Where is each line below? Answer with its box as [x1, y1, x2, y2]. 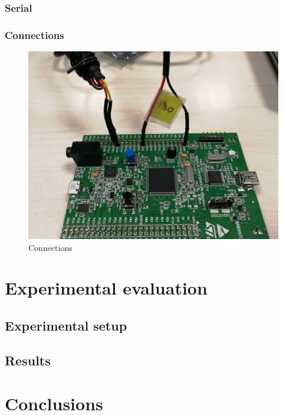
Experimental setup [5, 316, 127, 335]
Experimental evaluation [5, 276, 208, 300]
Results [5, 351, 51, 369]
